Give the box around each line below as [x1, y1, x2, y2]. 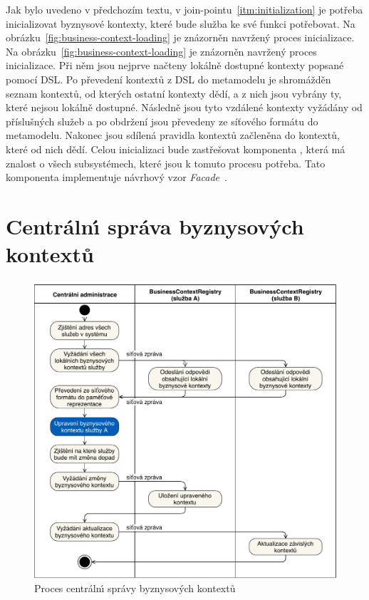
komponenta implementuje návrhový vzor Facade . [6, 170, 227, 185]
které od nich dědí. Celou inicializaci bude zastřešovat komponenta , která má [6, 141, 345, 156]
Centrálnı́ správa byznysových [6, 211, 304, 240]
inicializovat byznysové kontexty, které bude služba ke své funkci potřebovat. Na [6, 16, 355, 31]
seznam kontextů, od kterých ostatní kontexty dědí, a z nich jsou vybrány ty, [6, 86, 342, 100]
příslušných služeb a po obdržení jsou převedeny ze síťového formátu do [6, 113, 318, 128]
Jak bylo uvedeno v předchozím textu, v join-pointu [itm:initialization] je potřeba [6, 2, 363, 16]
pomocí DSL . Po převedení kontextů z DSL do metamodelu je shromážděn [6, 71, 331, 86]
